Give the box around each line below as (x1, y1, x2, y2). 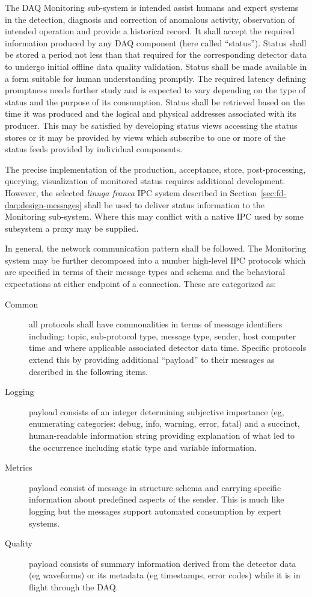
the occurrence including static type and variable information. (29, 441, 257, 453)
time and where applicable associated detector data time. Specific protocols (29, 341, 307, 354)
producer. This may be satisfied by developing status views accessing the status (5, 119, 298, 131)
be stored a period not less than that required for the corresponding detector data (5, 48, 307, 61)
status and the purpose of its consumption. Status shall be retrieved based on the (5, 95, 305, 108)
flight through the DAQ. (29, 580, 118, 593)
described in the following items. (29, 365, 148, 377)
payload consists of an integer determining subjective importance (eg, (29, 405, 284, 418)
